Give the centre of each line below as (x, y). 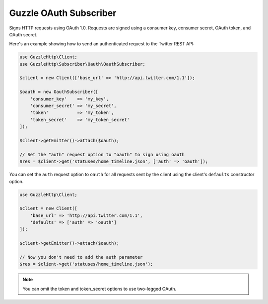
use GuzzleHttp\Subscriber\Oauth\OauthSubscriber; (83, 64)
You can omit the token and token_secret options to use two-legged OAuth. (100, 289)
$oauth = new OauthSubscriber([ (59, 92)
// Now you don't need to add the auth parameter (81, 257)
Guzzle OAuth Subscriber (63, 13)
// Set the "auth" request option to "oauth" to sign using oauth (102, 154)
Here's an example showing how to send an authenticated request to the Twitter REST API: (102, 44)
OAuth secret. (23, 34)
